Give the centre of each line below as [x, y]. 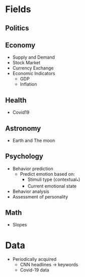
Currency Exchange [33, 68]
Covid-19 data [34, 270]
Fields [18, 9]
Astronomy [23, 128]
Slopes [20, 225]
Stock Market [26, 63]
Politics [17, 28]
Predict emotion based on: [47, 174]
